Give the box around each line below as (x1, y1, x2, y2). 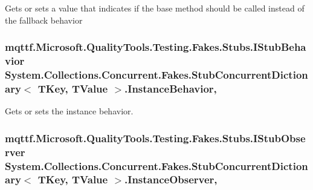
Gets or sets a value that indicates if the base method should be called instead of (5, 2, 305, 14)
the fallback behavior (5, 13, 83, 26)
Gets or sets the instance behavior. (5, 105, 134, 117)
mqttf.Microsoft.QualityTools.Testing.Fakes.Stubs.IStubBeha (5, 39, 306, 54)
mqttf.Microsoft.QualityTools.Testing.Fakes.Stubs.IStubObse (5, 130, 306, 145)
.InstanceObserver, (124, 172, 218, 187)
